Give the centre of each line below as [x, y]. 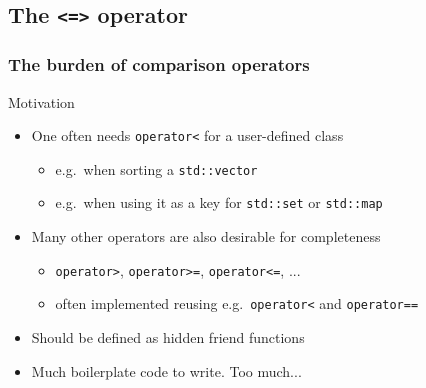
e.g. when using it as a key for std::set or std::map [219, 202]
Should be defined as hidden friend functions [168, 337]
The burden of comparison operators [159, 64]
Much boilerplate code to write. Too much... [166, 370]
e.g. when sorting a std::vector [156, 168]
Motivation [41, 101]
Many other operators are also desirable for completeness [206, 236]
